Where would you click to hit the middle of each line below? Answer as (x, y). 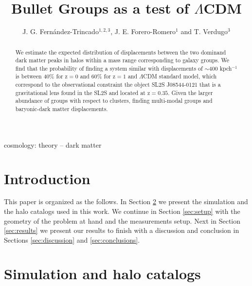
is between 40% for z (41, 76)
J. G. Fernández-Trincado (61, 31)
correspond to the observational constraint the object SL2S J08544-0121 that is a (118, 85)
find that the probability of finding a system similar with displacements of (109, 68)
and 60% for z (98, 76)
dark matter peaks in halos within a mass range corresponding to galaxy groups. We (122, 60)
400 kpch (220, 68)
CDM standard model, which (180, 76)
